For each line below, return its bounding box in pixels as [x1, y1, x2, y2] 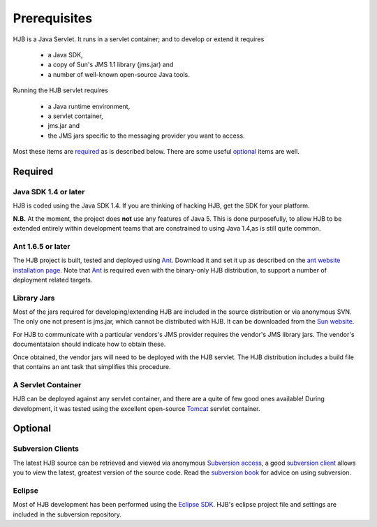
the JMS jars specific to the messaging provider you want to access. [47, 131, 245, 140]
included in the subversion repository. [13, 510, 122, 519]
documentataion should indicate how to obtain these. [13, 340, 166, 349]
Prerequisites [13, 10, 93, 26]
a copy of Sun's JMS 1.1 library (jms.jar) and [47, 60, 174, 69]
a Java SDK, [47, 50, 83, 59]
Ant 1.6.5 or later [13, 241, 71, 251]
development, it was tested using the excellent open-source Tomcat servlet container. [13, 404, 261, 412]
